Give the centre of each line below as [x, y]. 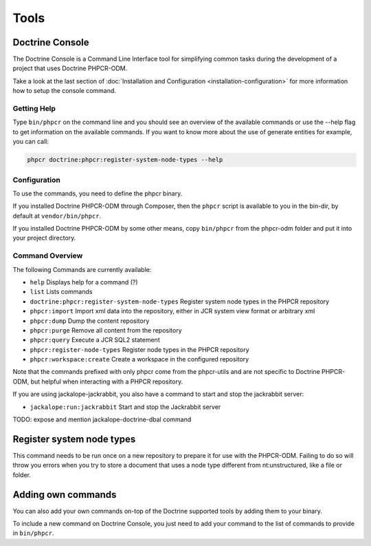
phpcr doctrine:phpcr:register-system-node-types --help [125, 160]
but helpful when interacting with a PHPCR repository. [107, 381]
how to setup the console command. [65, 91]
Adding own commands [65, 495]
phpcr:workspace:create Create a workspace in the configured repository [139, 359]
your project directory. [44, 238]
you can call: [31, 142]
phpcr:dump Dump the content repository [90, 321]
